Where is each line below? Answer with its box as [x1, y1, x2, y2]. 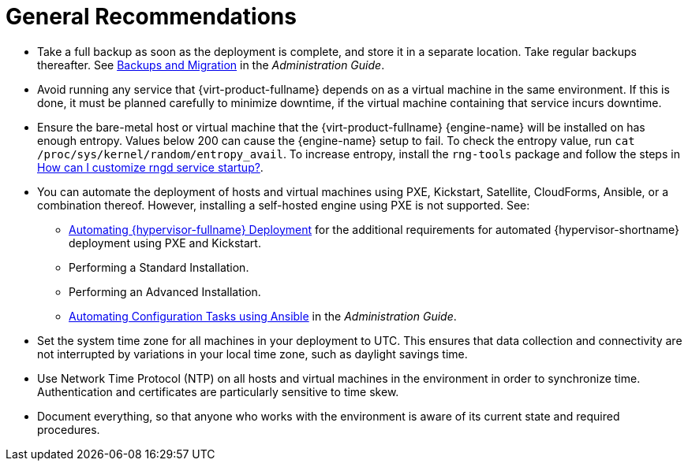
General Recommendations [6, 3, 297, 30]
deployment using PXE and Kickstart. [69, 235, 261, 250]
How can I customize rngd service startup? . [37, 160, 264, 174]
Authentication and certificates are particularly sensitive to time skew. [37, 384, 399, 398]
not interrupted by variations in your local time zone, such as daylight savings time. [37, 347, 468, 361]
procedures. [37, 422, 100, 436]
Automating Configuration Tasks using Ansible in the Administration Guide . [69, 309, 457, 323]
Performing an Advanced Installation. [69, 284, 261, 298]
